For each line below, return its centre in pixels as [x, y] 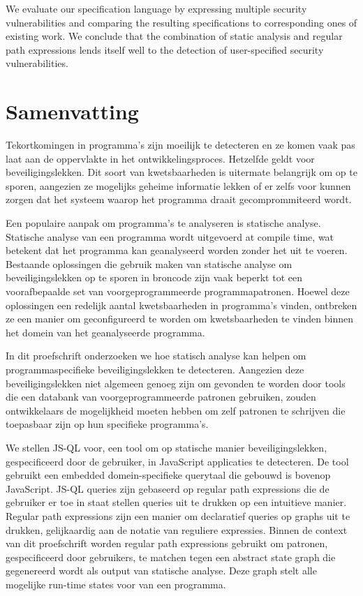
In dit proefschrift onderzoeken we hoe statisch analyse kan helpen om [156, 356]
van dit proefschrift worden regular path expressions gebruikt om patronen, [167, 543]
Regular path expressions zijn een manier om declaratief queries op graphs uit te [178, 515]
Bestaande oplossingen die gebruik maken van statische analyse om [149, 263]
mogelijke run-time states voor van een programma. [116, 584]
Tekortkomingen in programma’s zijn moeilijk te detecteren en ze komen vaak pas [180, 145]
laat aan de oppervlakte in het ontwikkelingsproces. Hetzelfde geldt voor [160, 158]
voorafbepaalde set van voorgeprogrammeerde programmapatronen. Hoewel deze [178, 291]
